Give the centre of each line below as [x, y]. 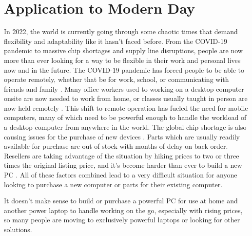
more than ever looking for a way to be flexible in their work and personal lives [122, 60]
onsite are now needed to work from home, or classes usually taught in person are [126, 98]
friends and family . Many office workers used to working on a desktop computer [124, 88]
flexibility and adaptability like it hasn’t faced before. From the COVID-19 [116, 41]
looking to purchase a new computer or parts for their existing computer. [113, 184]
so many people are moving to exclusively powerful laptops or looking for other [122, 220]
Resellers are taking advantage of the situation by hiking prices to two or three [122, 155]
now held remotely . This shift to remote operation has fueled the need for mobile [126, 108]
